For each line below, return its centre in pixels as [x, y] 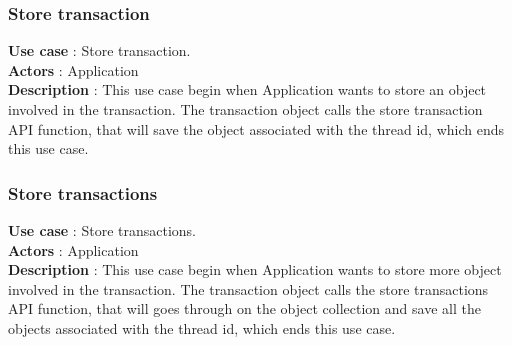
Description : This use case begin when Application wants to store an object [247, 89]
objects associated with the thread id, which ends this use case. [202, 327]
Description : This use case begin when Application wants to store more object [255, 269]
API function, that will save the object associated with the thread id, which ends [256, 128]
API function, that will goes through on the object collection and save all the [244, 308]
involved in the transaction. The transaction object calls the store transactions [248, 288]
